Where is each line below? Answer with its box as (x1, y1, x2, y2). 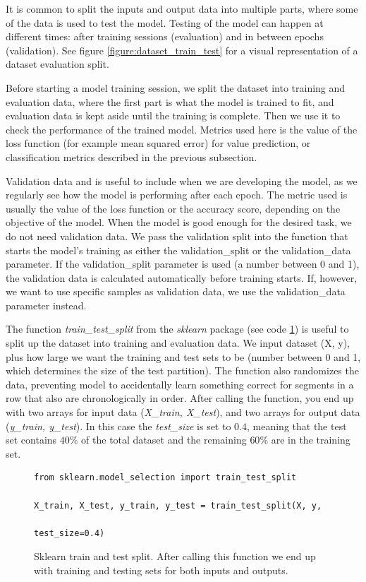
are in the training (271, 432, 350, 447)
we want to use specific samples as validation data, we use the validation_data (6, 284, 346, 299)
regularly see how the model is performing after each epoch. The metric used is (6, 187, 348, 202)
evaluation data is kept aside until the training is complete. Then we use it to (6, 108, 341, 123)
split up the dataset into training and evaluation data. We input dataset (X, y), (6, 335, 350, 350)
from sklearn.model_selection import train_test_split (34, 473, 297, 483)
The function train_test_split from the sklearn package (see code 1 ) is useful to (6, 321, 349, 336)
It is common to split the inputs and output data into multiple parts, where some (6, 1, 358, 16)
